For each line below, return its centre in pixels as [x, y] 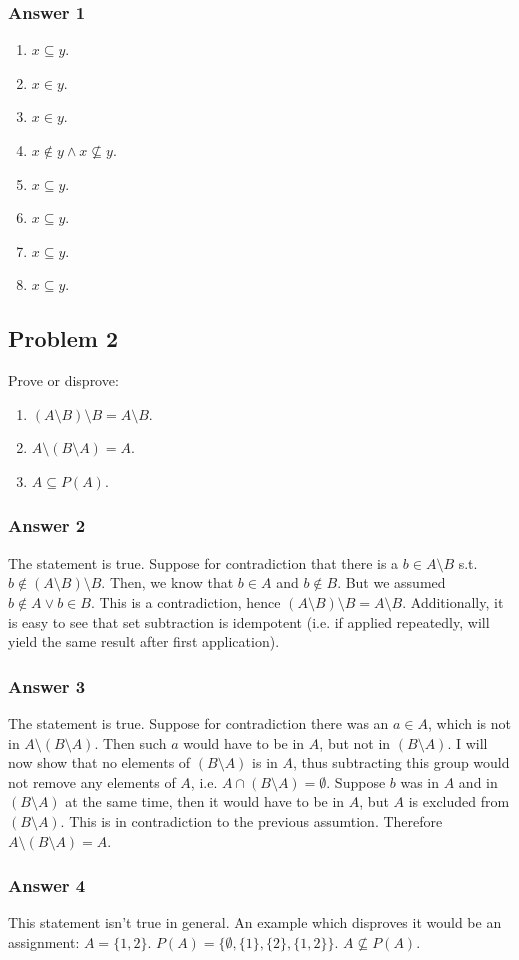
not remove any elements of [92, 781]
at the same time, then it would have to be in [205, 801]
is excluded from [459, 801]
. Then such [130, 742]
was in [420, 781]
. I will [467, 742]
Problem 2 [63, 338]
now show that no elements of [99, 762]
